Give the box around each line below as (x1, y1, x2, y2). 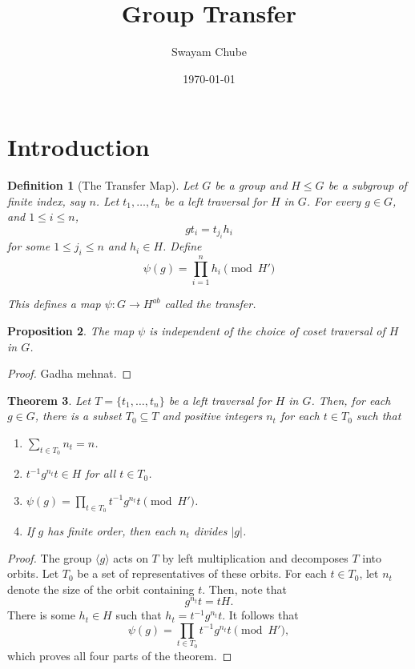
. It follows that (222, 607, 299, 623)
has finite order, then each (47, 522, 176, 539)
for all (85, 465, 116, 482)
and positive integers (162, 407, 263, 424)
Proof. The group (7, 549, 92, 566)
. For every (306, 192, 361, 209)
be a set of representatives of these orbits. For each (77, 565, 327, 582)
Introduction (7, 130, 150, 163)
